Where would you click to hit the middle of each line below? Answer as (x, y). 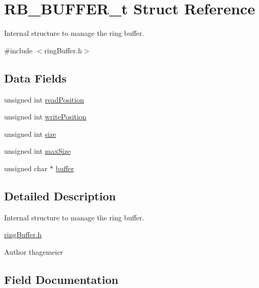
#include (18, 50)
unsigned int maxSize (37, 151)
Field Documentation (61, 279)
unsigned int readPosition (44, 99)
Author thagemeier (34, 251)
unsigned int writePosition (45, 117)
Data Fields (36, 78)
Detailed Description (60, 196)
